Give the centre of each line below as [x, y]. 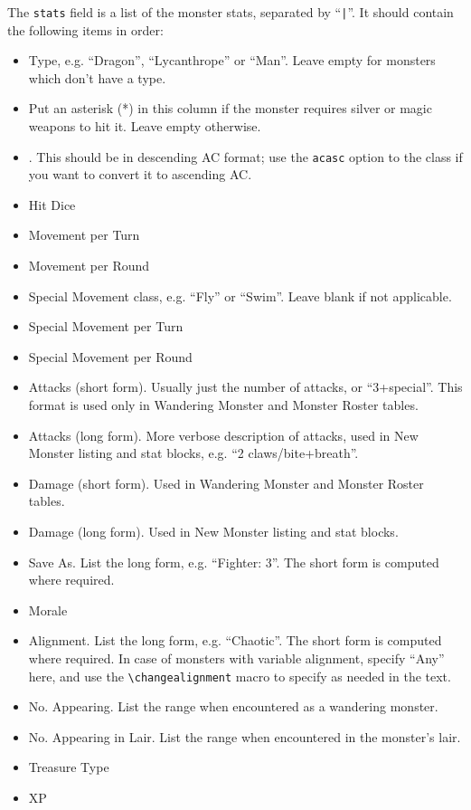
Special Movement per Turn [106, 326]
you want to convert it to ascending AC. [140, 174]
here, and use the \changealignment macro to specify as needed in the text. [240, 676]
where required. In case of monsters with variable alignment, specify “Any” [236, 658]
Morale [48, 610]
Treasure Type [69, 767]
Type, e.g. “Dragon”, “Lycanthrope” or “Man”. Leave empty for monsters [232, 60]
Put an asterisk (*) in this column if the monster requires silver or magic [230, 108]
